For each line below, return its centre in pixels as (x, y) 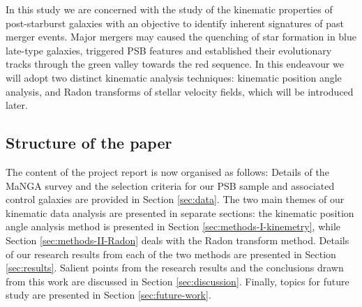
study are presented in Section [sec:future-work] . (108, 295)
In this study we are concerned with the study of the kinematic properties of (169, 9)
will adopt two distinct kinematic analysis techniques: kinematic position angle (174, 77)
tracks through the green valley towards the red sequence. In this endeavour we (175, 64)
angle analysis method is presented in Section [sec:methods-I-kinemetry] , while (173, 226)
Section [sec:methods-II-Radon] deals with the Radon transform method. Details (178, 240)
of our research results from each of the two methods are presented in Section (171, 254)
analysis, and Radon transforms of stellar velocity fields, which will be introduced (180, 91)
